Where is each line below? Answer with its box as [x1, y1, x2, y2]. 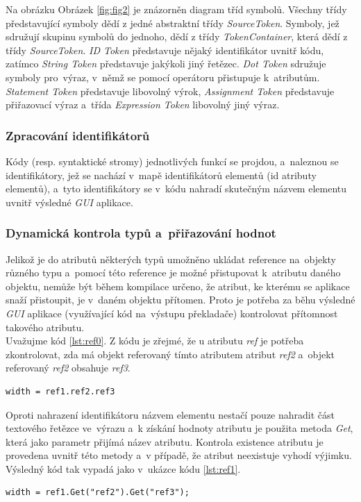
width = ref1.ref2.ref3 [6, 386, 115, 396]
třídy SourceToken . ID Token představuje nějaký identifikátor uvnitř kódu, [6, 42, 324, 57]
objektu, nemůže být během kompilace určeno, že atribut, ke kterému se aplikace [6, 278, 350, 293]
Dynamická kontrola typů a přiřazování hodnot [6, 224, 276, 242]
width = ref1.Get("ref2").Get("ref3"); [6, 487, 190, 498]
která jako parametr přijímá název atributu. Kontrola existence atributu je [6, 434, 324, 449]
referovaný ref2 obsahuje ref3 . [6, 360, 131, 375]
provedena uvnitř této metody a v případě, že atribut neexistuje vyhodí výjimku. [6, 448, 352, 462]
